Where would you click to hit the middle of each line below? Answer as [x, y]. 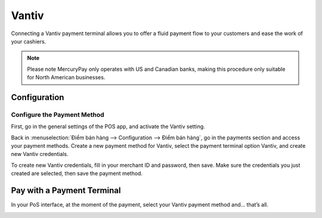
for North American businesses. [66, 77]
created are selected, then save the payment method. [77, 173]
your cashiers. [29, 41]
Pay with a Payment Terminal [66, 191]
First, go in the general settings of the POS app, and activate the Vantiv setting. [108, 127]
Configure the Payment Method [58, 114]
